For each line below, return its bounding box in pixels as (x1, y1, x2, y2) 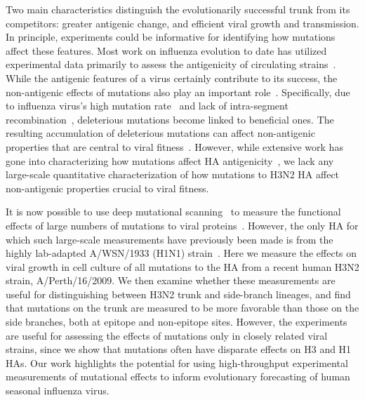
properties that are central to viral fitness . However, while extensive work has (6, 139, 343, 154)
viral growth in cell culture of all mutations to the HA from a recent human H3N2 (6, 259, 359, 274)
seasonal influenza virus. (6, 383, 109, 398)
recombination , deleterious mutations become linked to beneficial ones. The (6, 112, 334, 126)
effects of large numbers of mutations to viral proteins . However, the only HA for (6, 218, 359, 232)
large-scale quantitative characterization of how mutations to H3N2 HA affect (6, 167, 340, 182)
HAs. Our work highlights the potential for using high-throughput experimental (6, 355, 348, 370)
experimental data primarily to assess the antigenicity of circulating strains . (6, 57, 336, 72)
